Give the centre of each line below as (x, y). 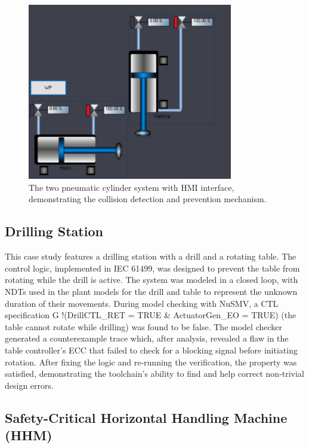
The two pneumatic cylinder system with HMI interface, (132, 187)
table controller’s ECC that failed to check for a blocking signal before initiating (151, 350)
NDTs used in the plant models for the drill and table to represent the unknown (151, 292)
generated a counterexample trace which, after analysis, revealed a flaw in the (147, 338)
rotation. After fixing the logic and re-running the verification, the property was (151, 362)
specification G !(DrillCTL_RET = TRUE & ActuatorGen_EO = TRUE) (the (151, 315)
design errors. (29, 385)
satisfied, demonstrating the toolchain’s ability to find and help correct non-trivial (154, 374)
